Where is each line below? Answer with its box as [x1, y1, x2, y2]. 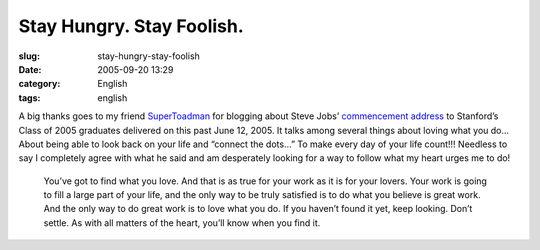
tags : [18, 91, 41, 104]
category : [18, 78, 61, 90]
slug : [18, 50, 40, 62]
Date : [18, 63, 42, 75]
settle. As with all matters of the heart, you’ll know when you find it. [43, 216, 321, 229]
